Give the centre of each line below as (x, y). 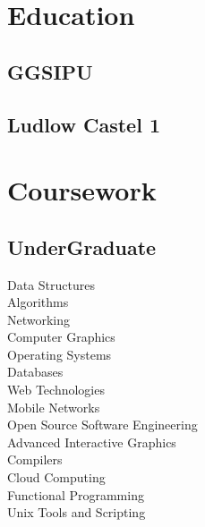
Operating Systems (60, 354)
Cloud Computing (56, 477)
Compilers (35, 459)
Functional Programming (76, 494)
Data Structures (51, 284)
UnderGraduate (82, 246)
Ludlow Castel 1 (84, 124)
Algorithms (38, 302)
